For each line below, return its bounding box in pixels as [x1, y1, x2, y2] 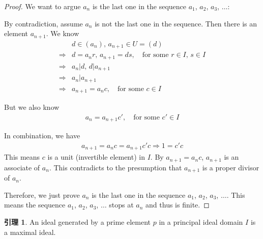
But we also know [4, 102, 60, 112]
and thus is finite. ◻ [145, 199, 210, 210]
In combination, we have [4, 130, 80, 141]
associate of [4, 162, 40, 172]
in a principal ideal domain [159, 216, 243, 227]
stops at [109, 199, 134, 210]
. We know [46, 28, 79, 39]
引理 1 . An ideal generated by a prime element [4, 216, 151, 227]
